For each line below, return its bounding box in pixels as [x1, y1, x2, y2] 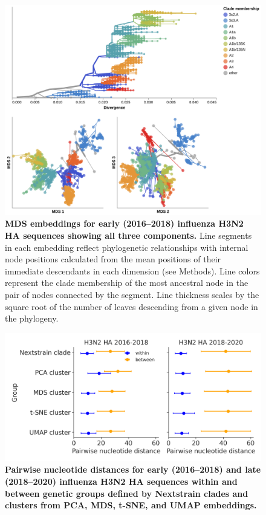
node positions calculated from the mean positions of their [5, 253, 221, 265]
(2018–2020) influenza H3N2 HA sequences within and [5, 475, 238, 487]
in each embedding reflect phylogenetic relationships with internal [5, 241, 248, 253]
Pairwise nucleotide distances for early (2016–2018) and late [5, 463, 261, 476]
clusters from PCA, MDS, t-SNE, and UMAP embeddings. [5, 499, 257, 511]
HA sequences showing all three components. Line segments [5, 229, 252, 241]
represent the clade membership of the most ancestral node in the [5, 276, 248, 289]
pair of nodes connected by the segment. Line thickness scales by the [5, 288, 259, 300]
